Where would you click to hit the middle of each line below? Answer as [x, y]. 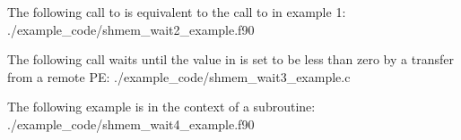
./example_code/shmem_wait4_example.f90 [131, 124]
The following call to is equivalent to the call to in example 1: [177, 12]
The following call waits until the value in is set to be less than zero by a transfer [230, 59]
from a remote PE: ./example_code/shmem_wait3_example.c [179, 76]
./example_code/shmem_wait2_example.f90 [131, 29]
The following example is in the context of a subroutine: [161, 107]
